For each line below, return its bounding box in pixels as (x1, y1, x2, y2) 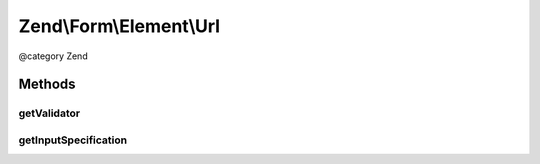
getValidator (18, 106, 80, 120)
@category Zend (18, 50, 89, 62)
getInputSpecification (18, 133, 128, 147)
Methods (18, 76, 76, 93)
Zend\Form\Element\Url (18, 15, 220, 37)
